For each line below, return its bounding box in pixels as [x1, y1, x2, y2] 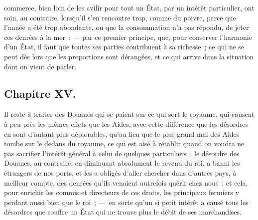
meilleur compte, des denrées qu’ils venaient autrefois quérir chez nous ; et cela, [4, 177, 248, 188]
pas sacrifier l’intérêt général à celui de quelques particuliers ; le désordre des [4, 148, 240, 158]
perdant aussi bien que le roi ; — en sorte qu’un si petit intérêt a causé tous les [4, 197, 249, 207]
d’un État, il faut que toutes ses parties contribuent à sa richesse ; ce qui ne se [4, 41, 245, 52]
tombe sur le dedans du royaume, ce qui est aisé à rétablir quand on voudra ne [4, 138, 245, 149]
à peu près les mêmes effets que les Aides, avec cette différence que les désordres [4, 118, 249, 129]
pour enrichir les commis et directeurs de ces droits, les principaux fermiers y [4, 187, 239, 198]
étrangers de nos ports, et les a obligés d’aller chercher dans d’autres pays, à [4, 167, 237, 178]
